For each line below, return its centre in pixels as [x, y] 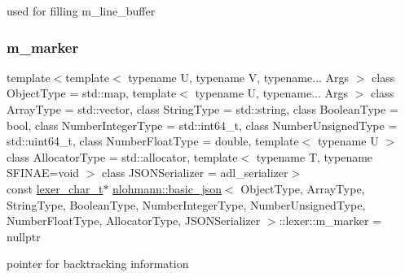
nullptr [24, 236]
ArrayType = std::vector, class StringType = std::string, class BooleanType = [202, 109]
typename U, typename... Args [272, 93]
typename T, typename [315, 156]
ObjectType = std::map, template [92, 93]
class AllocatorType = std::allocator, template [122, 156]
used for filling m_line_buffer [81, 11]
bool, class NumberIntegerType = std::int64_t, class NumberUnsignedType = [202, 125]
